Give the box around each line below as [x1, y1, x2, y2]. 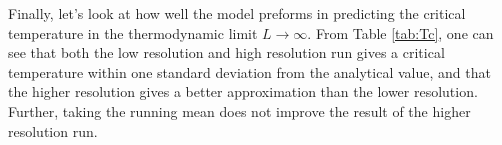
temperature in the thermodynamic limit [8, 22, 258, 43]
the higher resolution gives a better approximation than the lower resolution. [8, 81, 478, 102]
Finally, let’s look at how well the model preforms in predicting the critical [8, 3, 466, 23]
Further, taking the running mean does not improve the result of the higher [8, 100, 471, 121]
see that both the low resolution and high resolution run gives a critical [8, 42, 445, 63]
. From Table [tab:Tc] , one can [307, 22, 494, 43]
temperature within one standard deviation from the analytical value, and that [8, 61, 491, 82]
